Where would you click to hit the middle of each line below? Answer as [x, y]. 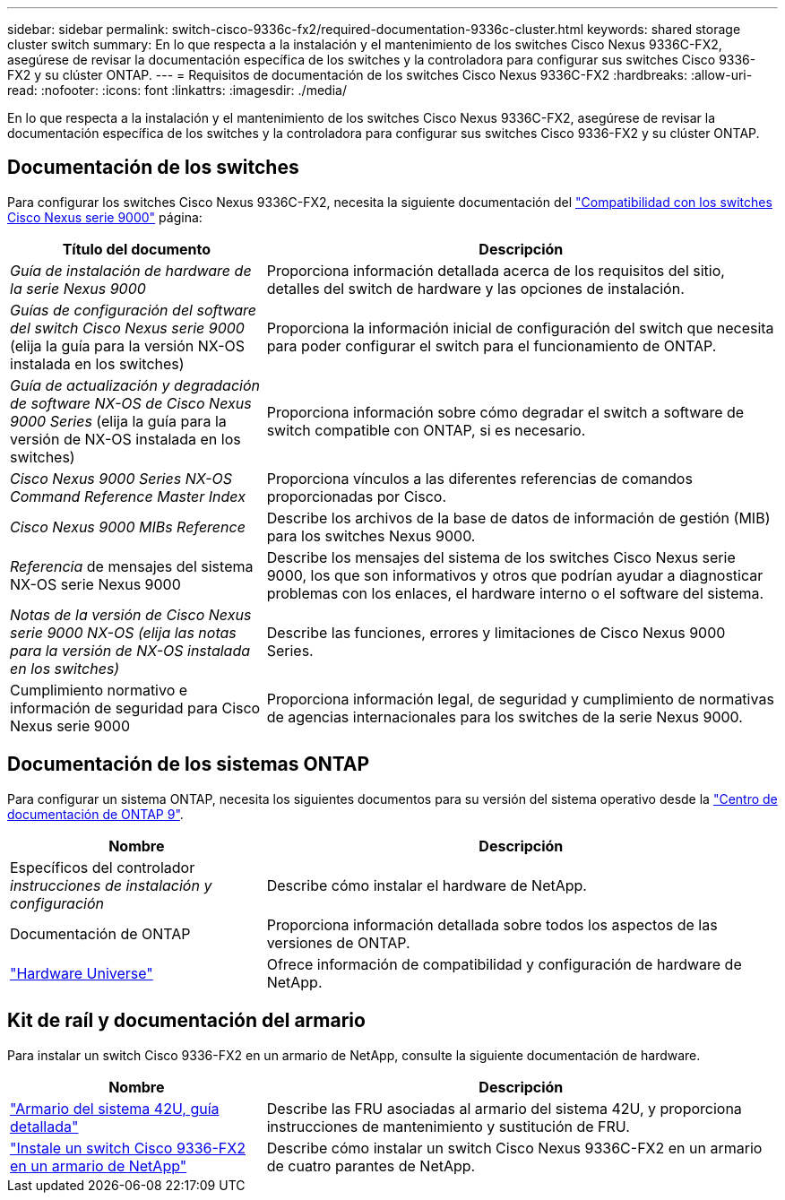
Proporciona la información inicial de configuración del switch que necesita [520, 328]
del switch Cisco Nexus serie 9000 [127, 328]
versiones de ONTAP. [338, 942]
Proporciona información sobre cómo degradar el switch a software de [505, 412]
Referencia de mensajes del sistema [132, 566]
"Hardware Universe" [82, 973]
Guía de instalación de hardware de [131, 270]
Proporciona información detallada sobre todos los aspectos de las [492, 924]
